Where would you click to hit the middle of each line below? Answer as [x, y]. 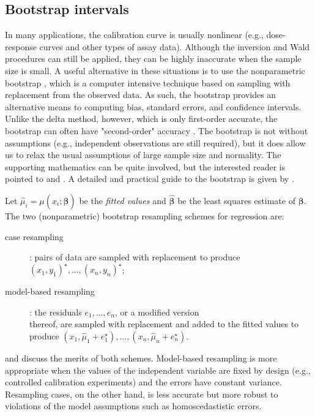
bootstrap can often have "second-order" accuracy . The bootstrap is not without [157, 130]
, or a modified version [157, 312]
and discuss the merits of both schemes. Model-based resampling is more [141, 357]
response [21, 46]
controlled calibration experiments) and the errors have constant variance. [143, 382]
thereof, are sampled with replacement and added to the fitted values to [164, 324]
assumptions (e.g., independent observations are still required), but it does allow [155, 142]
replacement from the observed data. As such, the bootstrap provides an [141, 95]
